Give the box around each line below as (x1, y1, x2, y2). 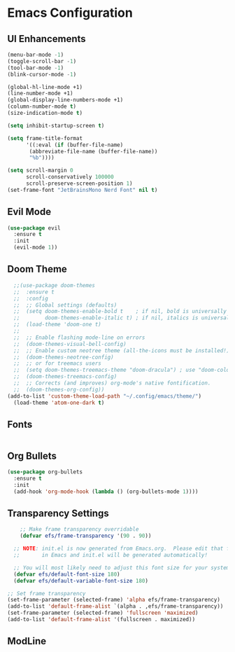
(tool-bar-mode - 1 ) (7, 64, 64, 71)
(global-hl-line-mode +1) (7, 83, 83, 90)
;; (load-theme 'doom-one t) (13, 321, 101, 328)
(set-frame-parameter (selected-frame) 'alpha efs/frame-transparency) (7, 597, 220, 604)
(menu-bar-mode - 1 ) (7, 51, 64, 58)
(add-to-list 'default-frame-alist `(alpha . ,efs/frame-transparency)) (7, 603, 224, 610)
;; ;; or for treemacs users (13, 360, 101, 367)
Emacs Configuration (7, 5, 133, 21)
